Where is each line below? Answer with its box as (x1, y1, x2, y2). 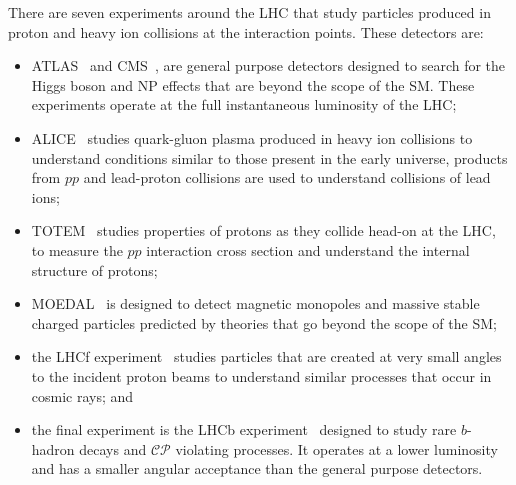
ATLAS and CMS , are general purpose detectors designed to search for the (31, 55, 506, 76)
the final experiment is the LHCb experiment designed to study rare (31, 419, 457, 440)
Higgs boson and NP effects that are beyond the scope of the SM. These (31, 74, 475, 95)
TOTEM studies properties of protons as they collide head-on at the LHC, (31, 220, 496, 241)
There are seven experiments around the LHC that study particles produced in (8, 2, 491, 22)
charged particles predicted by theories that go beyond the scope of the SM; (31, 312, 497, 333)
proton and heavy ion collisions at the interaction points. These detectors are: (8, 21, 484, 42)
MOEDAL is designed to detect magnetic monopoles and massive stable (31, 293, 480, 314)
